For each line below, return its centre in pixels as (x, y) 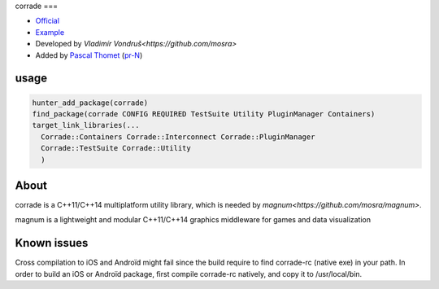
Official (48, 21)
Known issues (52, 243)
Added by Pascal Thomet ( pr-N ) (89, 55)
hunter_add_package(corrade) (90, 103)
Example (50, 32)
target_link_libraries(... (86, 125)
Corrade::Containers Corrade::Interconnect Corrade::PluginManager (178, 137)
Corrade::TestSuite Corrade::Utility (116, 148)
